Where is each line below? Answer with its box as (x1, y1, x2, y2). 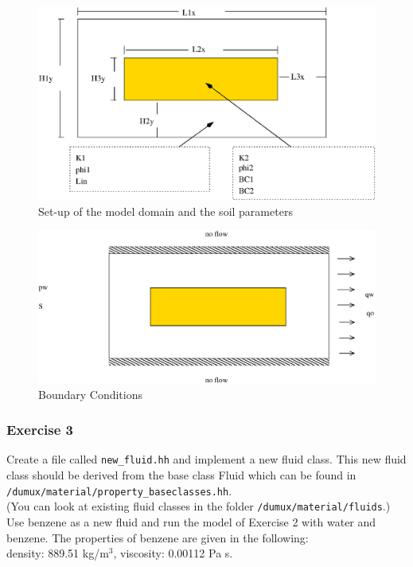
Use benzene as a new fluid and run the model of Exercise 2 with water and (6, 513, 376, 530)
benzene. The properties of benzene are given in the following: (6, 529, 309, 545)
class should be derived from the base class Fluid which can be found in (6, 467, 357, 483)
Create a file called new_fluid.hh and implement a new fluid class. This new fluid (6, 451, 407, 467)
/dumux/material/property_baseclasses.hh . (6, 482, 232, 499)
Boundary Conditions (38, 385, 143, 402)
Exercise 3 (6, 420, 73, 440)
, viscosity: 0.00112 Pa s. (113, 545, 233, 561)
